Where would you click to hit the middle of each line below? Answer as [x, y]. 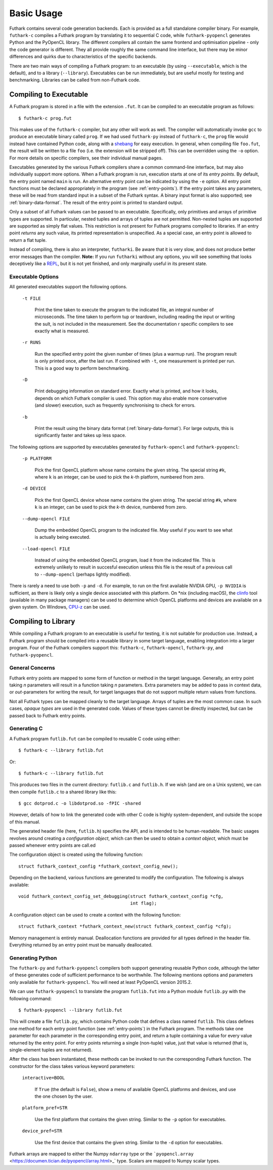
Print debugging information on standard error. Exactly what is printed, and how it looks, [126, 391]
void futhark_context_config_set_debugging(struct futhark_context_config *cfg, [121, 896]
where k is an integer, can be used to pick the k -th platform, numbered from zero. [120, 477]
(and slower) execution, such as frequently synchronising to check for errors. [115, 405]
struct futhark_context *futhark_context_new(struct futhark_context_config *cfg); [125, 926]
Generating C [26, 728]
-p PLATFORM [37, 459]
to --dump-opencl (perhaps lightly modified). [83, 574]
